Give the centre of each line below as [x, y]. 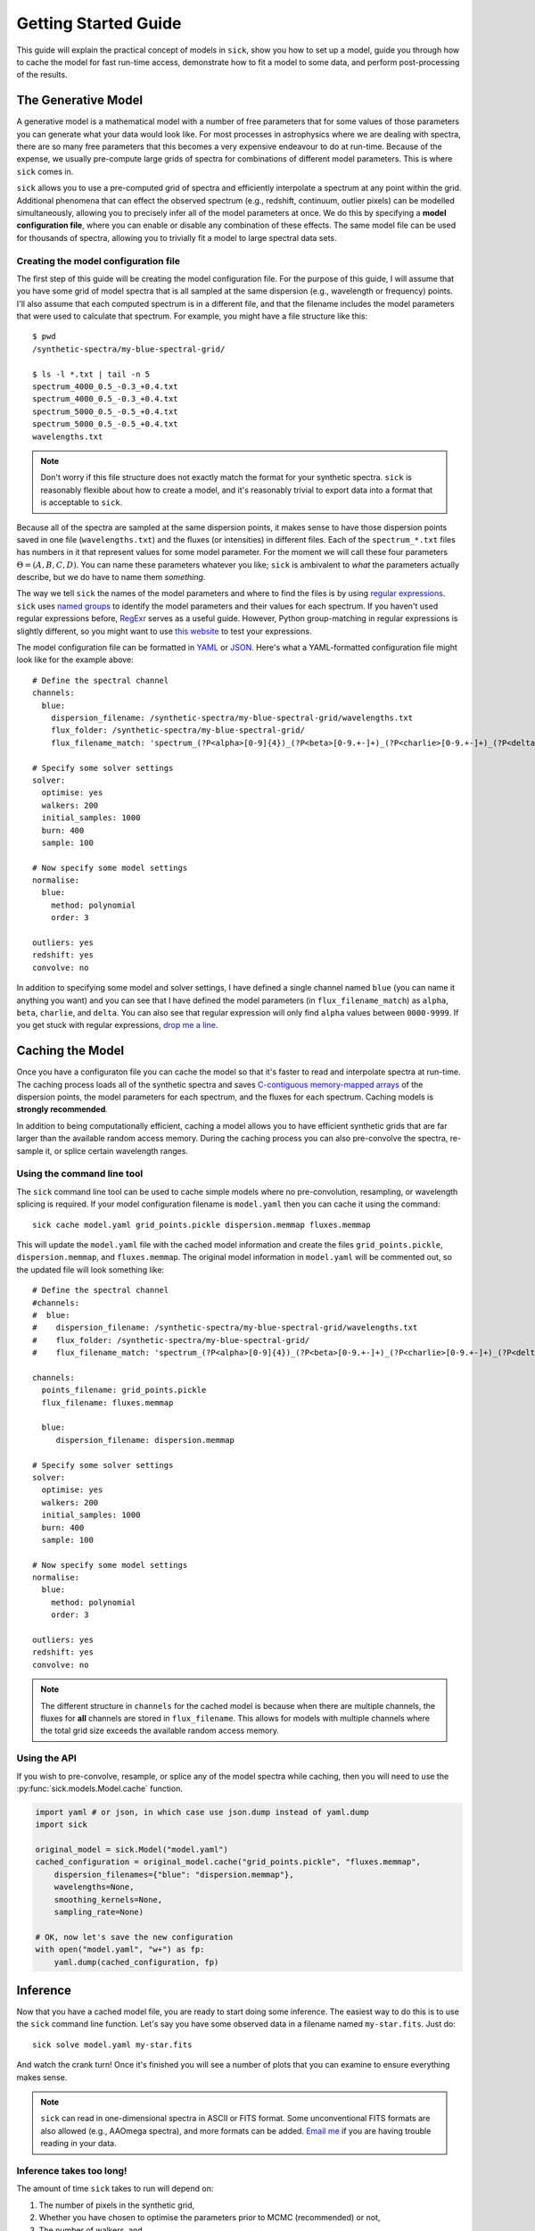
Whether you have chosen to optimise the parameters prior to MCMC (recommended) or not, [210, 2218]
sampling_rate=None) [99, 1912]
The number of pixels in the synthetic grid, [117, 2205]
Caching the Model [70, 1051]
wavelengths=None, [94, 1887]
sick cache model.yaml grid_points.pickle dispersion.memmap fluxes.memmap [202, 1224]
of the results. [42, 75]
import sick [62, 1825]
